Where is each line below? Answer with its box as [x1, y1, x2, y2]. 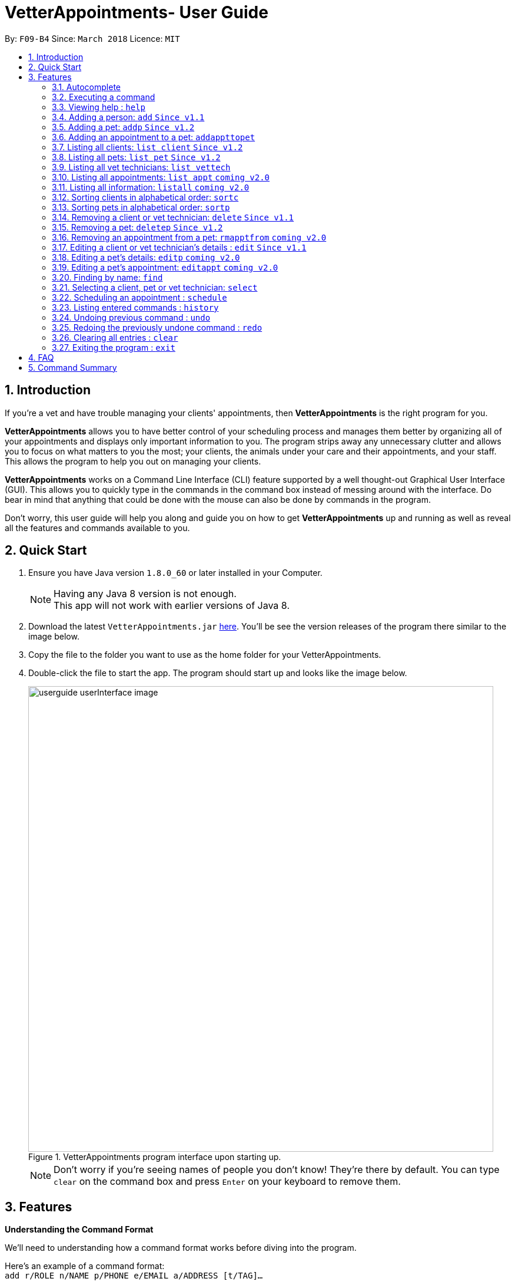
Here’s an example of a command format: [5, 1261, 165, 1271]
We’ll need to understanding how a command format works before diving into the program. [5, 1243, 357, 1253]
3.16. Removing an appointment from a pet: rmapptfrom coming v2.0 [52, 232, 327, 242]
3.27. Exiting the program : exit [52, 342, 175, 352]
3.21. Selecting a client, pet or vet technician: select [52, 282, 258, 292]
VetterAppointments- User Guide [5, 2, 268, 22]
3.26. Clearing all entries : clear [52, 332, 178, 342]
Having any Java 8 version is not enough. [54, 588, 237, 600]
